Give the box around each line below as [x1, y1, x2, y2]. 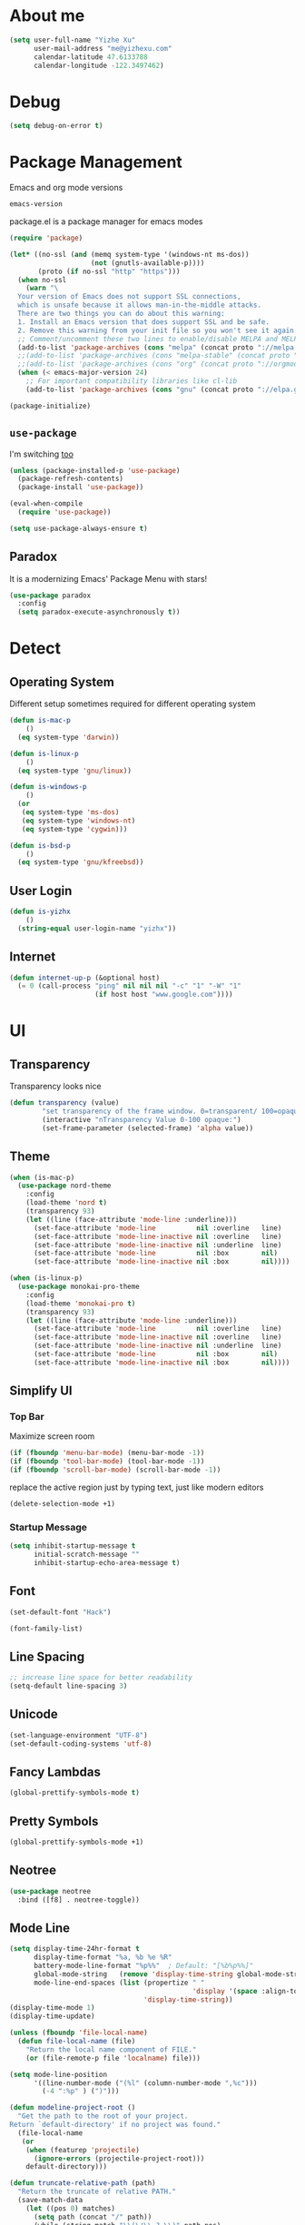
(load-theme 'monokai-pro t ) [25, 1299, 136, 1308]
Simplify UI [9, 1383, 73, 1399]
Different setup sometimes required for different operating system [9, 698, 256, 709]
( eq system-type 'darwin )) [17, 733, 120, 742]
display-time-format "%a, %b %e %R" [33, 1953, 172, 1962]
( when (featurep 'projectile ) [25, 2145, 141, 2154]
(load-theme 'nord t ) [25, 1198, 107, 1207]
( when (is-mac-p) [9, 1173, 75, 1182]
